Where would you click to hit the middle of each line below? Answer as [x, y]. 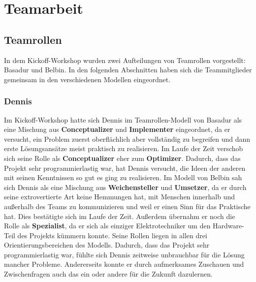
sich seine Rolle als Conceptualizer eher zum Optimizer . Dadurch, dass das [122, 158]
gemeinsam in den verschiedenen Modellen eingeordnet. [87, 79]
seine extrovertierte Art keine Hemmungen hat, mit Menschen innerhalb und [119, 197]
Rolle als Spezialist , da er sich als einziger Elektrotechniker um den [107, 226]
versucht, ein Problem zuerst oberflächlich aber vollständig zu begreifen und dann [127, 139]
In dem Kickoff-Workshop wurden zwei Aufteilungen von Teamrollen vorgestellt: [125, 60]
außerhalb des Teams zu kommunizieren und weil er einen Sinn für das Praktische [127, 206]
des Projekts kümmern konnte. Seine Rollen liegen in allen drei [112, 235]
